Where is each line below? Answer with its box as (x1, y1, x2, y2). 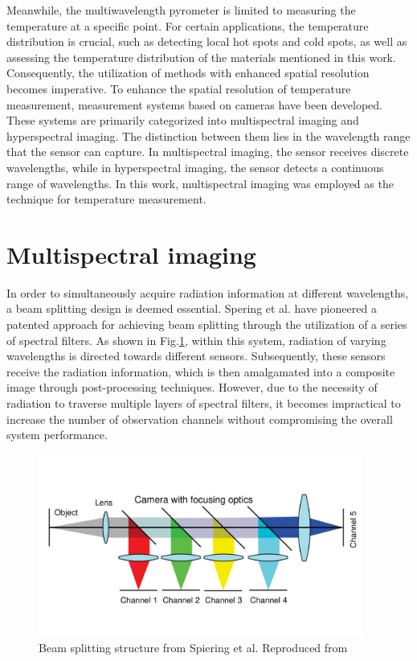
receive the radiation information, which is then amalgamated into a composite (6, 363, 395, 380)
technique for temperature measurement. (6, 191, 206, 207)
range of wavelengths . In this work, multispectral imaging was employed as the (6, 174, 394, 191)
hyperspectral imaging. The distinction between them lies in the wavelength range (6, 127, 411, 144)
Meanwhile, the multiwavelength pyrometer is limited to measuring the (6, 2, 356, 18)
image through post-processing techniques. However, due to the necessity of (6, 379, 378, 396)
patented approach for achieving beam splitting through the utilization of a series (6, 316, 407, 333)
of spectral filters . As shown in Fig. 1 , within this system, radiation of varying (6, 331, 386, 348)
